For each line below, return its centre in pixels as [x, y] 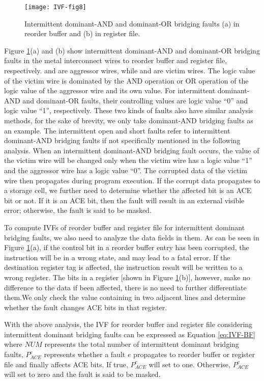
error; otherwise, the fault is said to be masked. [78, 210]
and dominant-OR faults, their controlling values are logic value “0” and [135, 100]
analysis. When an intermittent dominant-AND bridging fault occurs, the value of [132, 150]
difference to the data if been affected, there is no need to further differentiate [125, 287]
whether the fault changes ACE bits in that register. [86, 307]
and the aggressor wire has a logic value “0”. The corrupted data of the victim [126, 170]
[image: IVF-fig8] [55, 7]
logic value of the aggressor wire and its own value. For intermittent [110, 90]
